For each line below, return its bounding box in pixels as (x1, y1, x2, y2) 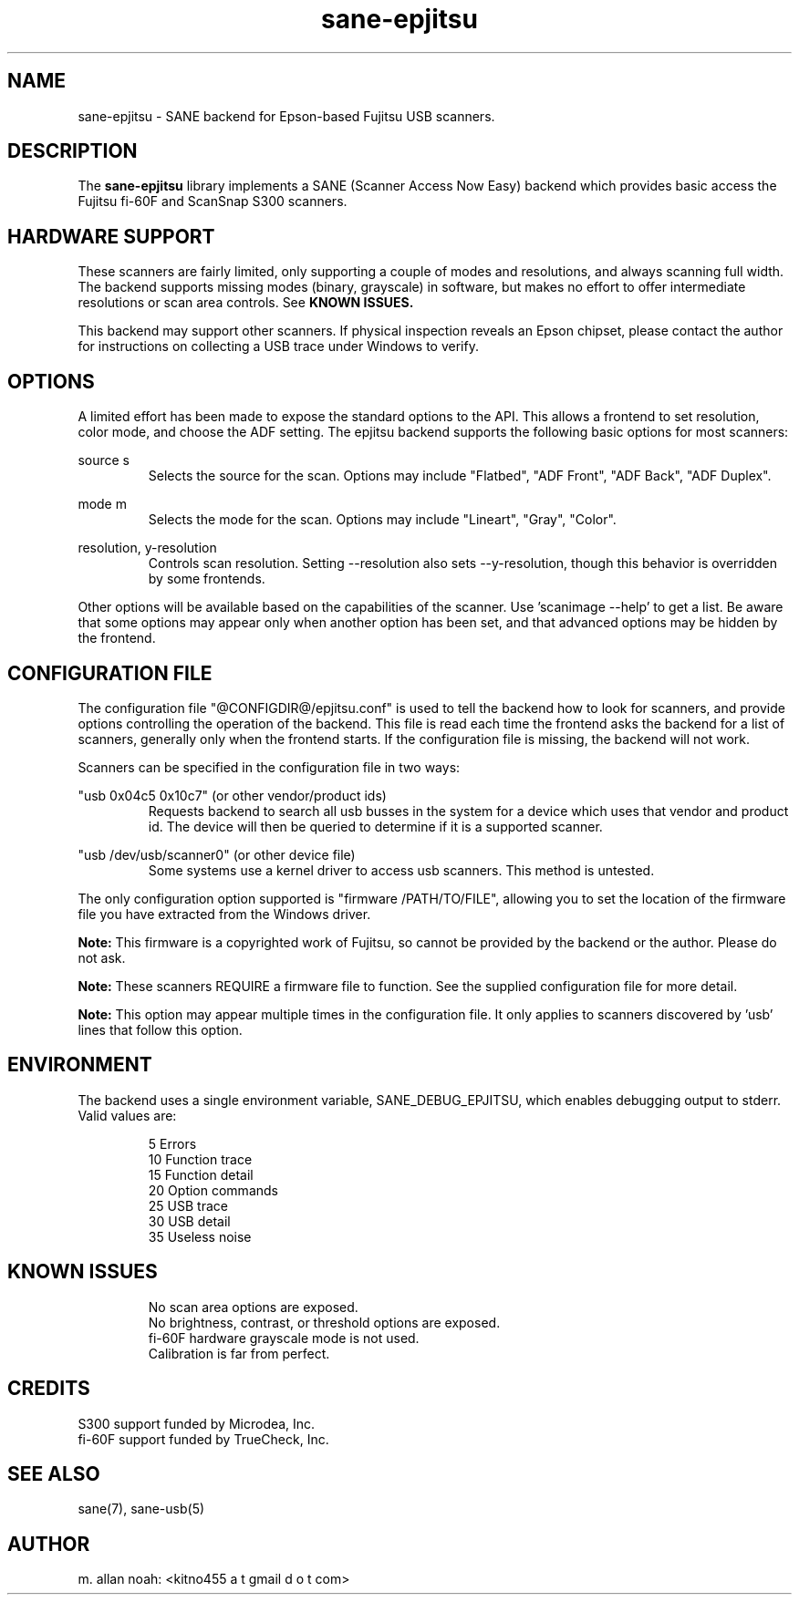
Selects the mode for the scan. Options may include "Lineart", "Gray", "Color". (148, 512, 617, 528)
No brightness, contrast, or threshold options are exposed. (148, 1314, 501, 1330)
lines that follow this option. (78, 1021, 243, 1038)
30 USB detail (148, 1213, 231, 1229)
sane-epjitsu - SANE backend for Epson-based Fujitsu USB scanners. (78, 108, 495, 124)
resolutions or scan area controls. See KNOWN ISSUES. (78, 295, 414, 311)
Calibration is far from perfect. (148, 1345, 330, 1361)
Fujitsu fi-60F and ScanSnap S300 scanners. (78, 193, 348, 210)
